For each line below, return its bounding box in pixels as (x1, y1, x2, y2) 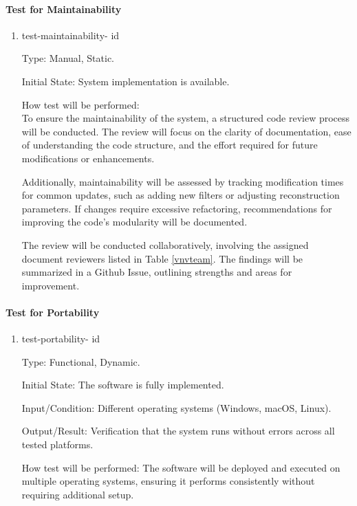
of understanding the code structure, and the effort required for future (21, 137, 318, 152)
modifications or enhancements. (21, 151, 155, 165)
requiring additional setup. (21, 487, 134, 501)
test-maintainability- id (21, 27, 120, 42)
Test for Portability (6, 305, 100, 319)
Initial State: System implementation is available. (21, 74, 230, 88)
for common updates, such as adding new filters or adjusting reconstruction (21, 188, 340, 202)
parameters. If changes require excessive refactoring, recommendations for (21, 201, 332, 215)
